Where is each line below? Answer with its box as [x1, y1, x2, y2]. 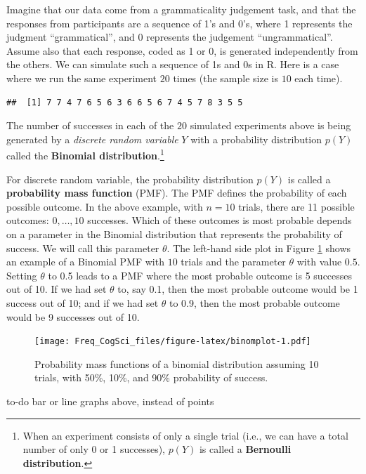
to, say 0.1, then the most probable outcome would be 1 [117, 282, 358, 296]
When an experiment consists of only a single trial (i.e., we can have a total [22, 428, 348, 442]
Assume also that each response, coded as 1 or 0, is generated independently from [6, 43, 358, 58]
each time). [294, 70, 343, 85]
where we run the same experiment [6, 70, 157, 85]
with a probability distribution [190, 131, 322, 146]
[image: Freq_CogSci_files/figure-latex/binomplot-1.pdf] [34, 336, 311, 347]
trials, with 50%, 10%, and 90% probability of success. [34, 370, 268, 385]
